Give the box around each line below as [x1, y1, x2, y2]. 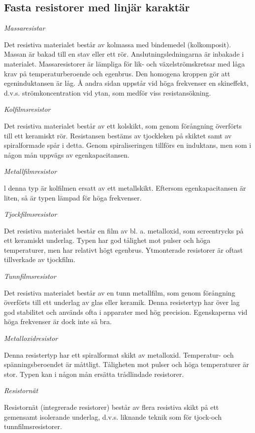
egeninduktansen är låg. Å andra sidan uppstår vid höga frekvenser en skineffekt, [4, 78, 249, 88]
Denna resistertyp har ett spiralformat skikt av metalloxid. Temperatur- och [4, 349, 234, 360]
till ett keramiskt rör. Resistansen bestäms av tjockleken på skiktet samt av [4, 130, 232, 140]
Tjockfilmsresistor [4, 209, 57, 219]
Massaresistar [4, 23, 45, 33]
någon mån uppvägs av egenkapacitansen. [4, 149, 129, 160]
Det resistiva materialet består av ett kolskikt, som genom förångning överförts [4, 120, 242, 131]
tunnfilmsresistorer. [4, 421, 62, 432]
